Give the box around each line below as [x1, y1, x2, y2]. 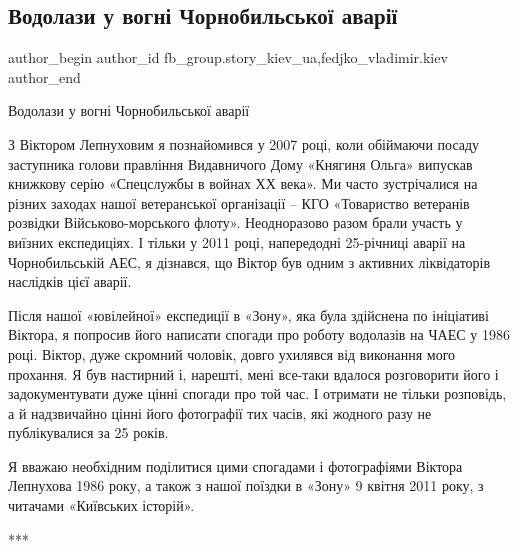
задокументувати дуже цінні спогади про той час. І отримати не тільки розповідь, [8, 383, 507, 404]
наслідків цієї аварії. [8, 271, 132, 292]
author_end [8, 66, 81, 87]
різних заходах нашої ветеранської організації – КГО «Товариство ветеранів [8, 192, 470, 213]
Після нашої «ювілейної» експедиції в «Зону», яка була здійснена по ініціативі [8, 304, 489, 325]
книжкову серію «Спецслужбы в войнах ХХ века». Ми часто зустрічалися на [8, 173, 478, 194]
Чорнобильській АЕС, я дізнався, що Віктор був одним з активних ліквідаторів [8, 251, 491, 272]
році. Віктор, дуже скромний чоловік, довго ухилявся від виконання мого [8, 343, 456, 364]
